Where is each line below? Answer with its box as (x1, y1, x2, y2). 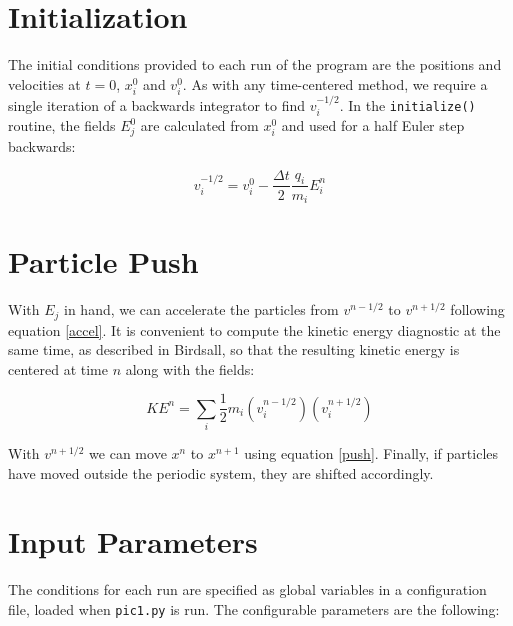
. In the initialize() (339, 94, 476, 115)
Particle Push (8, 241, 199, 282)
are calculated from (140, 115, 259, 136)
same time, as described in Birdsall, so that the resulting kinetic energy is (8, 339, 460, 360)
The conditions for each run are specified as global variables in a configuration (8, 579, 487, 600)
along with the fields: (125, 358, 255, 379)
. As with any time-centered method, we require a (182, 73, 488, 94)
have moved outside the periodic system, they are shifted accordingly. (8, 462, 434, 483)
